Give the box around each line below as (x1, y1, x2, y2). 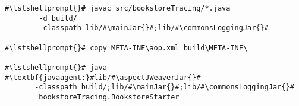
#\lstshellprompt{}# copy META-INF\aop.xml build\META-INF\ (5, 43, 248, 52)
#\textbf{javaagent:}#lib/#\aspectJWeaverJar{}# (5, 73, 201, 82)
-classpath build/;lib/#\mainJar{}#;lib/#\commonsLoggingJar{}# (34, 83, 294, 92)
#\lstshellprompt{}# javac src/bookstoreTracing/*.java (5, 4, 231, 12)
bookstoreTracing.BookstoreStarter (39, 92, 180, 101)
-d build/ (39, 14, 77, 23)
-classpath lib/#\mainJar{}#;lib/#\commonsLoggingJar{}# (39, 24, 269, 33)
